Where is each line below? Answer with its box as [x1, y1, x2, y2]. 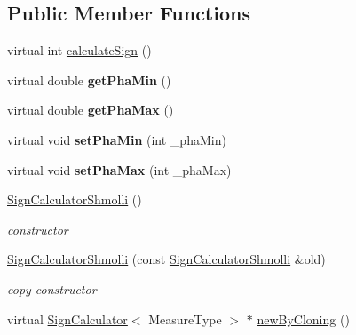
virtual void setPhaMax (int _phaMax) [7, 160, 232, 179]
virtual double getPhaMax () [7, 100, 174, 119]
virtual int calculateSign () [7, 41, 152, 60]
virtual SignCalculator [7, 309, 128, 328]
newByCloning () [257, 309, 350, 328]
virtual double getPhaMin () [7, 70, 171, 89]
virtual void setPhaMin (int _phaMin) [7, 130, 226, 148]
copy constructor [7, 279, 97, 298]
